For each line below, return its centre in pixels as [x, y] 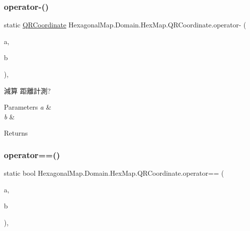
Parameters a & [28, 107]
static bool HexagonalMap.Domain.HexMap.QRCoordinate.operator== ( [114, 173]
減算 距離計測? [27, 90]
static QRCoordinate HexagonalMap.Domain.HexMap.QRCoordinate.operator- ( [125, 25]
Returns [16, 133]
